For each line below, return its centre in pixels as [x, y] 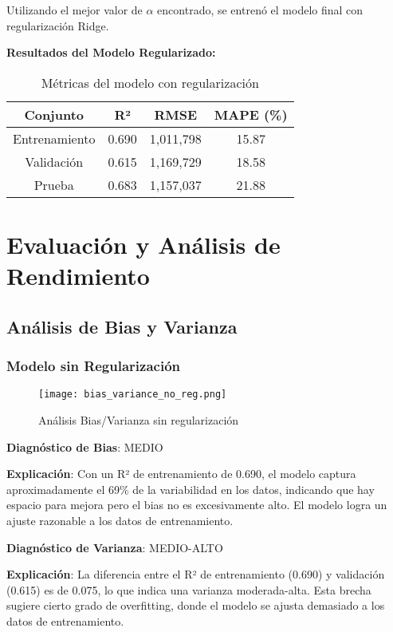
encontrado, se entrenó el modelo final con [260, 10]
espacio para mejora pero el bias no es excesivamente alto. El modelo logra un [197, 505]
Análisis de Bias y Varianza [122, 326]
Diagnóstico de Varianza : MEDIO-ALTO [115, 547]
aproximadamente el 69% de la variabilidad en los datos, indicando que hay [191, 489]
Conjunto [54, 114]
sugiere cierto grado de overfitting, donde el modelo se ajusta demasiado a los [196, 605]
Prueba [54, 184]
